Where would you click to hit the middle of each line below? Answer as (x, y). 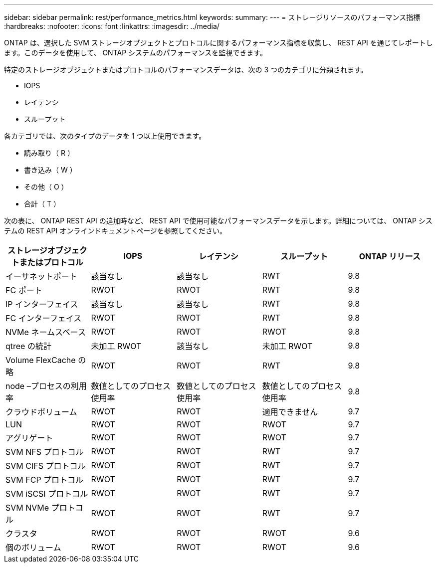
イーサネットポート (41, 276)
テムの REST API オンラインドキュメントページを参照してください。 (115, 231)
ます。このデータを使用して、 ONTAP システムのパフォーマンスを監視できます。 (135, 53)
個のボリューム (33, 548)
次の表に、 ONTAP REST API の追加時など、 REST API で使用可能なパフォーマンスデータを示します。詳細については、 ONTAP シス (218, 221)
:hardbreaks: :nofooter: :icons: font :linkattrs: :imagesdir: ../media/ (112, 26)
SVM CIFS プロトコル (46, 466)
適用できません (290, 412)
